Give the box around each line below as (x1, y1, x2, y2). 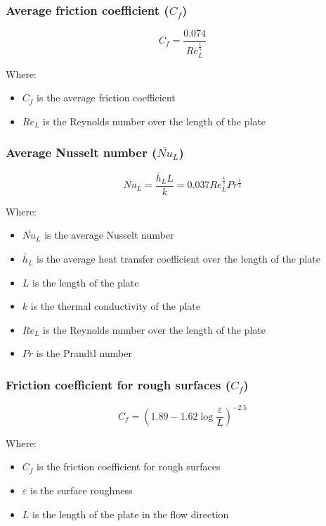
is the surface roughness (30, 482, 133, 497)
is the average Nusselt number (44, 227, 174, 242)
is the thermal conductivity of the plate (30, 299, 200, 313)
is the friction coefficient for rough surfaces (37, 459, 221, 474)
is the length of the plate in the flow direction (32, 506, 229, 521)
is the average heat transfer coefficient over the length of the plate (36, 251, 320, 266)
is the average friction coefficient (37, 90, 176, 105)
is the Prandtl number (36, 346, 132, 361)
